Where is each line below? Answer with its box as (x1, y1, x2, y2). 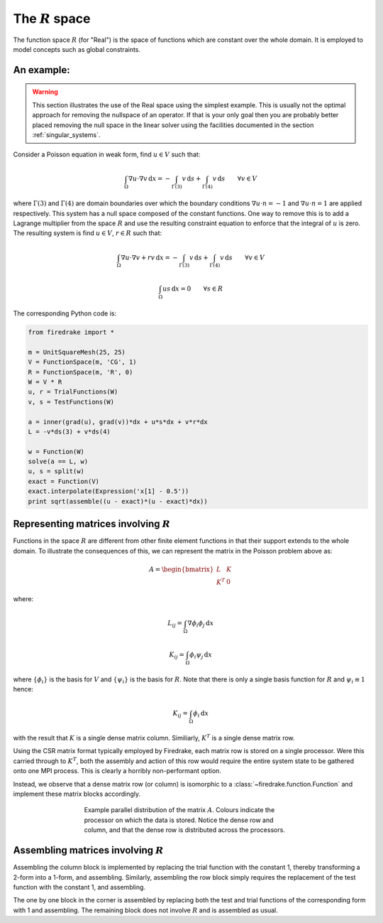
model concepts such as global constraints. (13, 45, 141, 53)
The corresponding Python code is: (13, 309, 117, 318)
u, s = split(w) (28, 468, 85, 475)
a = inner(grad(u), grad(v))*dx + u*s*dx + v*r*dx (28, 418, 209, 426)
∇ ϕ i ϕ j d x (187, 619, 214, 629)
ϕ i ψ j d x (189, 651, 213, 660)
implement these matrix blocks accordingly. (13, 789, 141, 799)
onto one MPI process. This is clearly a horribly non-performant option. (13, 767, 221, 775)
